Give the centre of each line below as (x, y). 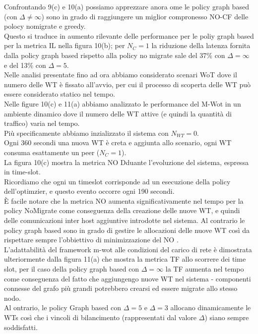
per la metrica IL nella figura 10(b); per (64, 45)
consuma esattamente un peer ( (52, 152)
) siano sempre (227, 317)
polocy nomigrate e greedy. (45, 26)
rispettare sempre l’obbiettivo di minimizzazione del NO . (91, 240)
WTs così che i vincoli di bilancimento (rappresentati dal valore (100, 317)
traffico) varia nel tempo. (42, 123)
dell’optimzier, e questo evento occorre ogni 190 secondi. (89, 191)
